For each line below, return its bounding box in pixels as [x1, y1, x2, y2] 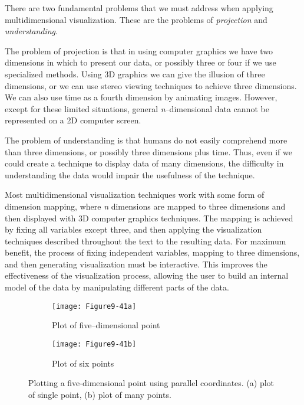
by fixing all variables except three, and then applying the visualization [5, 223, 262, 236]
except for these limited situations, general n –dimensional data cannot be [5, 102, 269, 115]
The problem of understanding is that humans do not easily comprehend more [5, 133, 288, 146]
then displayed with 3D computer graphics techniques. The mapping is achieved [5, 211, 293, 224]
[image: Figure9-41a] [52, 302, 137, 311]
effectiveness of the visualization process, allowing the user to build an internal [5, 269, 289, 282]
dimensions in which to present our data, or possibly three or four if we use [5, 56, 276, 68]
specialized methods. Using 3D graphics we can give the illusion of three [5, 67, 265, 80]
